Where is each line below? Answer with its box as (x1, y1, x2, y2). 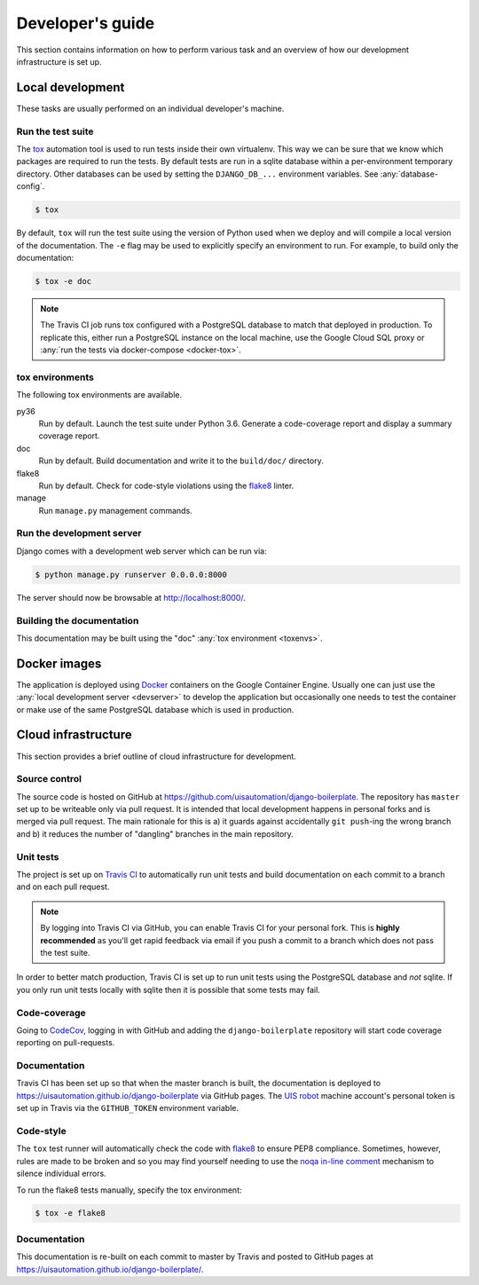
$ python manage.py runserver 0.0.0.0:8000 (35, 569, 228, 579)
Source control (16, 773, 82, 785)
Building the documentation (16, 614, 139, 627)
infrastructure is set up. (16, 56, 102, 67)
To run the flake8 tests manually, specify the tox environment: (16, 1185, 242, 1195)
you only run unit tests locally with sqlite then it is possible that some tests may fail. (16, 984, 321, 995)
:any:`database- (380, 169, 439, 179)
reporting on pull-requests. (16, 1037, 115, 1048)
